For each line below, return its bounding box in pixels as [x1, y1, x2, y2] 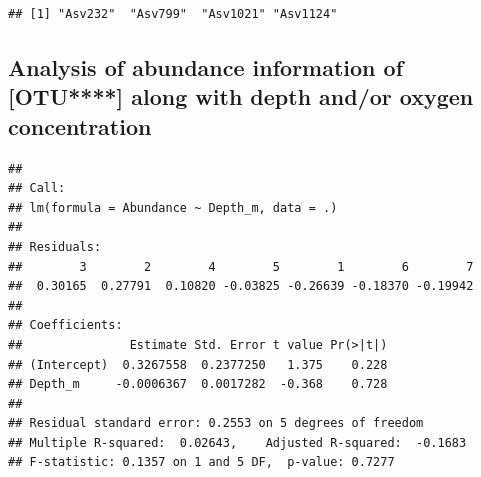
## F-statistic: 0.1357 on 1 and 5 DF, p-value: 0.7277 [8, 455, 395, 470]
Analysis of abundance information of [8, 51, 404, 82]
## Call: [8, 181, 66, 196]
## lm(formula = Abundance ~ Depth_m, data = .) [8, 200, 338, 215]
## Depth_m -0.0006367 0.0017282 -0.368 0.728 [8, 377, 388, 392]
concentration [8, 110, 152, 141]
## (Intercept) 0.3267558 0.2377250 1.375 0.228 [8, 357, 388, 372]
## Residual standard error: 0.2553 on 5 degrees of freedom [8, 416, 424, 431]
